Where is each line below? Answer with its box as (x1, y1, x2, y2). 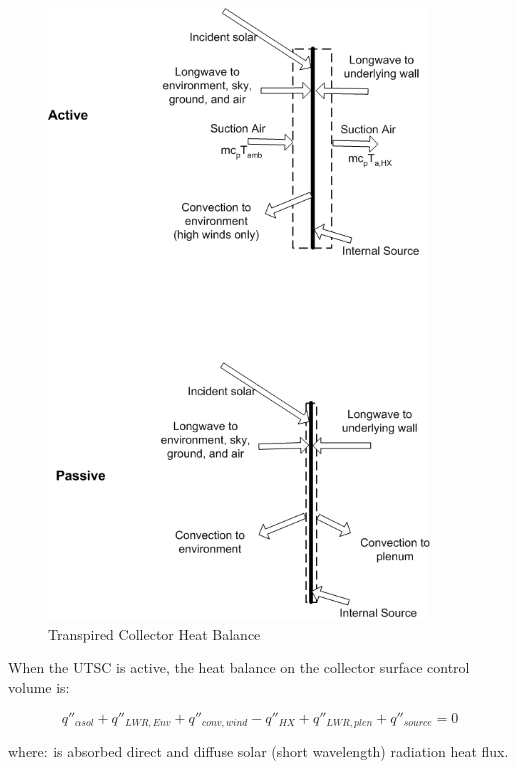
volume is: (8, 677, 70, 698)
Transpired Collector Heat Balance (48, 623, 261, 644)
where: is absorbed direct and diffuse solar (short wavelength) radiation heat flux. (8, 741, 509, 762)
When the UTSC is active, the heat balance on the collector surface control (8, 657, 470, 678)
